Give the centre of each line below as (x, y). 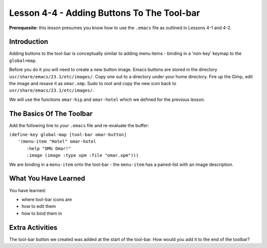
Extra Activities (33, 227)
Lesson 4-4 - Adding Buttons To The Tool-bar (105, 13)
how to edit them (39, 206)
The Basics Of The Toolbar (51, 114)
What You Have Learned (47, 178)
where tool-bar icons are (47, 199)
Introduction (29, 42)
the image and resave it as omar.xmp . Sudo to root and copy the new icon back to (93, 84)
